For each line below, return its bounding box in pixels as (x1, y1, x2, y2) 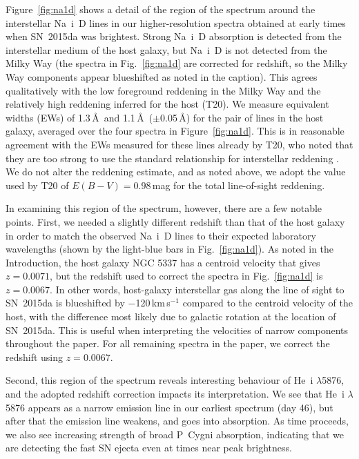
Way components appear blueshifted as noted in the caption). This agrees (6, 69, 318, 84)
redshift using (6, 349, 64, 364)
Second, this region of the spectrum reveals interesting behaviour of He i (6, 373, 313, 387)
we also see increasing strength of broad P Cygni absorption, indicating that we (6, 427, 344, 441)
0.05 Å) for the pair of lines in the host (160, 110, 324, 124)
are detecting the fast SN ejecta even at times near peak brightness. (6, 440, 292, 455)
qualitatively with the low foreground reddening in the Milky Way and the (6, 83, 321, 97)
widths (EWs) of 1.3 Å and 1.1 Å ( (6, 110, 153, 124)
